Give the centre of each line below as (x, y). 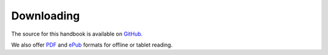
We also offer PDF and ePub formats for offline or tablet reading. (92, 45)
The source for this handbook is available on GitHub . (77, 34)
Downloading (46, 16)
